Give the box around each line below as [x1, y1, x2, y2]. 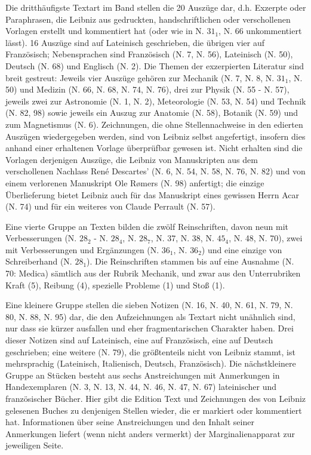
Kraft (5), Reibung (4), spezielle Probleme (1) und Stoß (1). [5, 278, 225, 291]
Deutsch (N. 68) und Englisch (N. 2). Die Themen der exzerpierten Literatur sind [5, 59, 304, 72]
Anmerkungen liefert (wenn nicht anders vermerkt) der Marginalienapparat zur [5, 427, 295, 439]
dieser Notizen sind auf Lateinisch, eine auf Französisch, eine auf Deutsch [5, 334, 273, 346]
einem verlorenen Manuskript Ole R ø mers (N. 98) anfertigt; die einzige [5, 176, 264, 189]
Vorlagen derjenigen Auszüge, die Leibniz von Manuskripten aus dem [5, 153, 258, 165]
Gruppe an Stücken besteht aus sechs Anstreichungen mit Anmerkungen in [5, 368, 280, 381]
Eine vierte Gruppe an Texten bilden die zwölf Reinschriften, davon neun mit [5, 220, 288, 232]
